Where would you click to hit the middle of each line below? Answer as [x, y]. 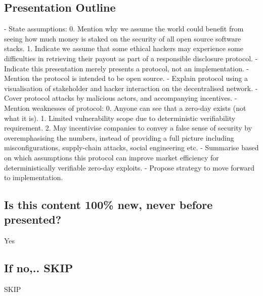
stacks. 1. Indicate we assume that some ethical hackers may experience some [124, 48]
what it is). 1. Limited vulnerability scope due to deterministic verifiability [120, 118]
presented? [33, 219]
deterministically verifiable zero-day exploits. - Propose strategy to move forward [129, 167]
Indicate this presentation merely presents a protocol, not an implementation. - [127, 68]
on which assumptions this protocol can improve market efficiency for [112, 157]
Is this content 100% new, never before [108, 205]
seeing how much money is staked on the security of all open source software [123, 38]
